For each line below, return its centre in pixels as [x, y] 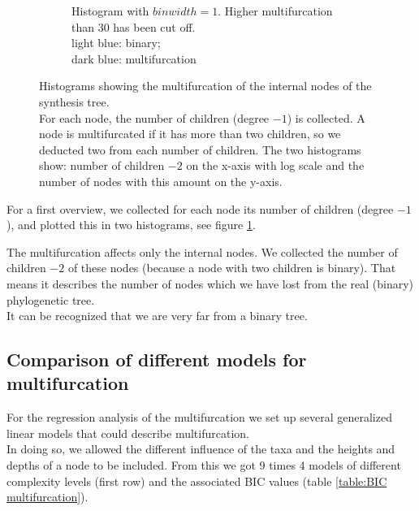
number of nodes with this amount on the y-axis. [161, 181]
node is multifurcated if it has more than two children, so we [190, 134]
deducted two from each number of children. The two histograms [200, 149]
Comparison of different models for [157, 359]
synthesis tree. [74, 101]
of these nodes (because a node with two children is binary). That [232, 268]
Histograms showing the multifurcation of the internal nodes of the [205, 86]
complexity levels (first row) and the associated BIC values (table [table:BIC [197, 481]
